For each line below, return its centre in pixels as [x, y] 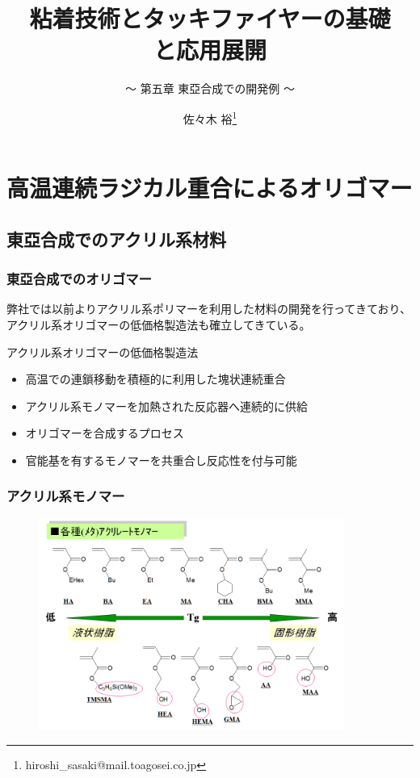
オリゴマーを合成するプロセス [105, 433]
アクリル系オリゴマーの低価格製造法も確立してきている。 [159, 324]
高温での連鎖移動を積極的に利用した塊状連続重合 [155, 379]
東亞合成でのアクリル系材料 [116, 238]
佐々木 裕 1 [210, 117]
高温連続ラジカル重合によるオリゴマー [210, 188]
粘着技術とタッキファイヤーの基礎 [210, 18]
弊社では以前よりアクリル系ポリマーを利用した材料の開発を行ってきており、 [209, 309]
